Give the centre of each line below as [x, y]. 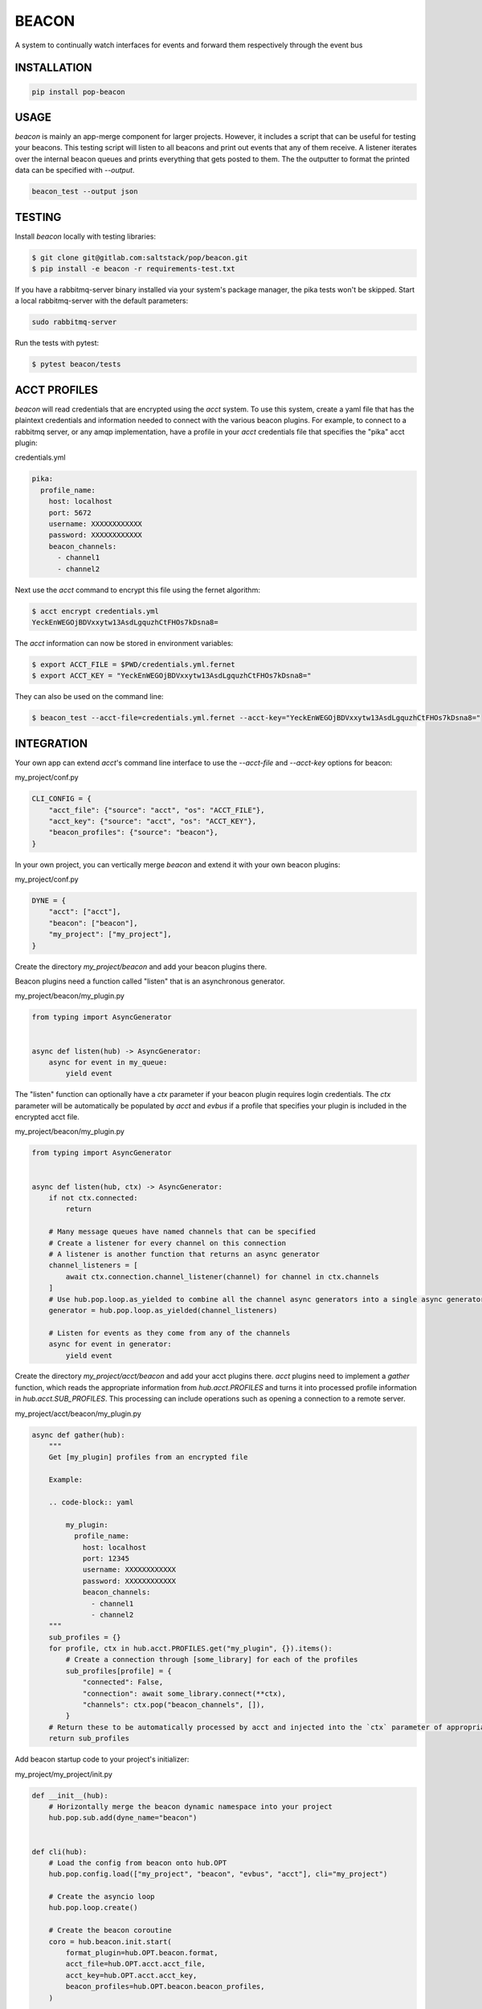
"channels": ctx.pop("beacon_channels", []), [174, 1705]
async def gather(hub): [79, 1435]
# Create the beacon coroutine [110, 1930]
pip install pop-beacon [79, 92]
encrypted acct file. [47, 1117]
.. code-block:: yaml [91, 1502]
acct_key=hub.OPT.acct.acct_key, [131, 1975]
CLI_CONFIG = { [61, 799]
